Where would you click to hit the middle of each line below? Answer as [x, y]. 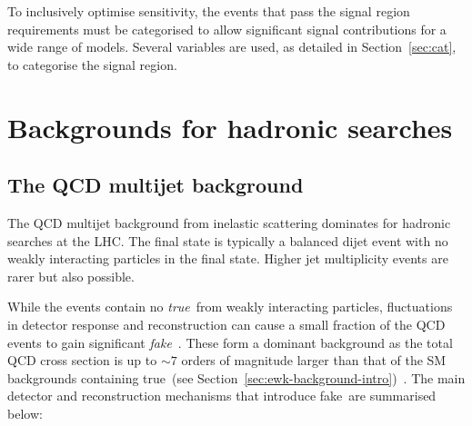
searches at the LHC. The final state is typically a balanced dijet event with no [228, 240]
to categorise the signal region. [92, 64]
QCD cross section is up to [82, 360]
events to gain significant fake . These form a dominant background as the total [230, 342]
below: [25, 413]
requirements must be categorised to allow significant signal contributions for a [227, 29]
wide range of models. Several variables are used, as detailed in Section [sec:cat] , [232, 47]
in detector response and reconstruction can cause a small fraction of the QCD [226, 324]
